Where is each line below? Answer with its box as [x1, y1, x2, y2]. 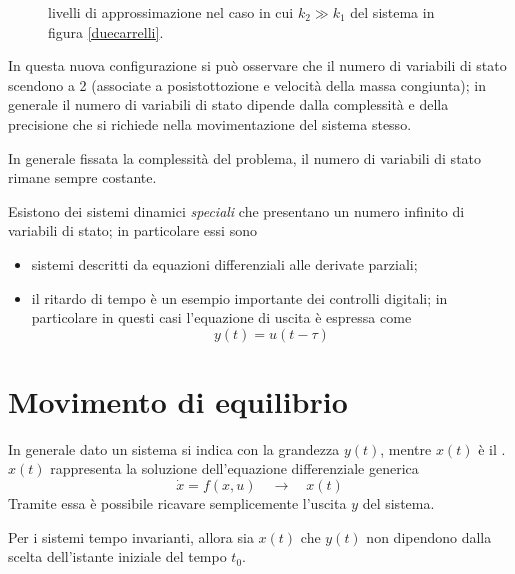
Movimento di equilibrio [8, 380, 348, 421]
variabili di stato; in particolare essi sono [8, 220, 257, 241]
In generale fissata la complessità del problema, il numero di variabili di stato [8, 147, 482, 168]
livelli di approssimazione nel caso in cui [48, 2, 294, 22]
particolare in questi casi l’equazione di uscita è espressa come [31, 307, 412, 328]
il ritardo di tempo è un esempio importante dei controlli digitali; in [31, 287, 448, 308]
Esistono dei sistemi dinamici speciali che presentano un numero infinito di [8, 200, 465, 221]
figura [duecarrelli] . [48, 21, 164, 42]
